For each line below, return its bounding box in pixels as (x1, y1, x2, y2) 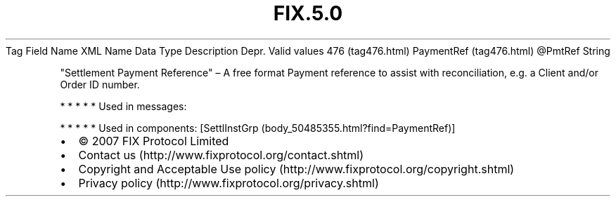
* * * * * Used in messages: (60, 100, 187, 112)
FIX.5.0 (273, 1, 343, 25)
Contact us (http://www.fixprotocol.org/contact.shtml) (78, 147, 364, 162)
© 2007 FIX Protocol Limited (78, 133, 229, 148)
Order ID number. (60, 78, 140, 90)
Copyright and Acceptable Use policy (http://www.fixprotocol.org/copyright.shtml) (78, 161, 515, 176)
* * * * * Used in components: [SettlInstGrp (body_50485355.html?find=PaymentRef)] (60, 121, 456, 134)
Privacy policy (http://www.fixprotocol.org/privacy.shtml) (78, 175, 379, 190)
